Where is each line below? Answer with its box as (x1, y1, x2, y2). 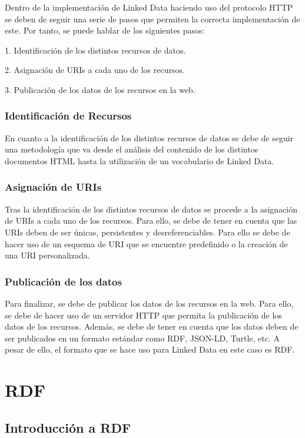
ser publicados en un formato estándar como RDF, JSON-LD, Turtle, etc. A (5, 331, 280, 344)
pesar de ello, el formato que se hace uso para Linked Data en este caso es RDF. (5, 343, 295, 356)
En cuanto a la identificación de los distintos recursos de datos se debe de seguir (5, 131, 294, 144)
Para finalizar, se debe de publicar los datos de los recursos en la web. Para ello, (5, 297, 294, 309)
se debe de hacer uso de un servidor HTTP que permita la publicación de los (5, 308, 282, 321)
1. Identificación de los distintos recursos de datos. (5, 44, 186, 56)
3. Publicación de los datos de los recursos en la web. (5, 83, 195, 95)
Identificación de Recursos (5, 108, 132, 123)
